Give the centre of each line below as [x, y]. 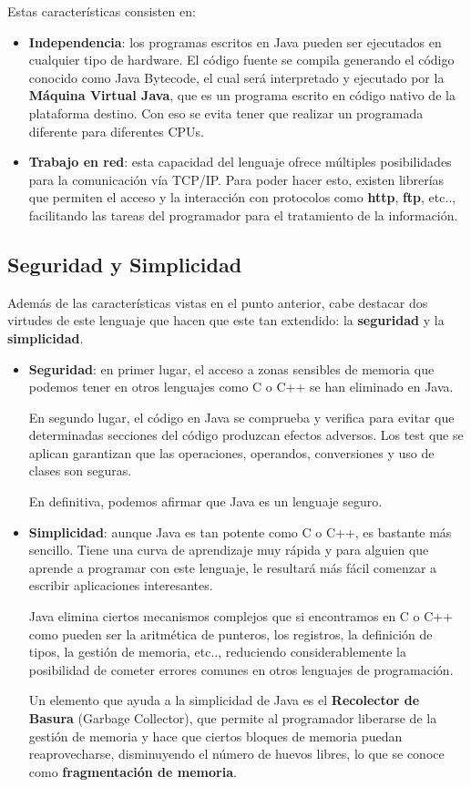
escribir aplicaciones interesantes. [121, 585]
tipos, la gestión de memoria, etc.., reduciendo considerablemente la [217, 652]
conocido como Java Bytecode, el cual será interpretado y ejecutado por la [236, 77]
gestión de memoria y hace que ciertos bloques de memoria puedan [215, 736]
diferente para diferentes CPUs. [116, 131]
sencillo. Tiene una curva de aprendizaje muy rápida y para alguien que [229, 550]
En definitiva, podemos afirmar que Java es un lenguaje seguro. [205, 501]
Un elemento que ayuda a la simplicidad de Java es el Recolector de [224, 700]
